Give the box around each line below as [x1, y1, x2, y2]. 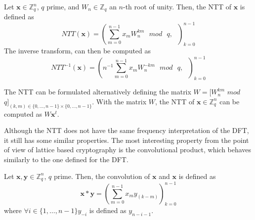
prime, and [46, 1, 80, 11]
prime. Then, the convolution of [53, 171, 150, 181]
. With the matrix [92, 96, 147, 106]
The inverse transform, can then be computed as [4, 45, 151, 56]
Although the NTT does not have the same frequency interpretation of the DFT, [4, 125, 249, 135]
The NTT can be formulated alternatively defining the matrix [4, 87, 191, 97]
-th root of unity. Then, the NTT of [123, 1, 232, 11]
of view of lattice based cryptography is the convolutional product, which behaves [4, 144, 252, 155]
